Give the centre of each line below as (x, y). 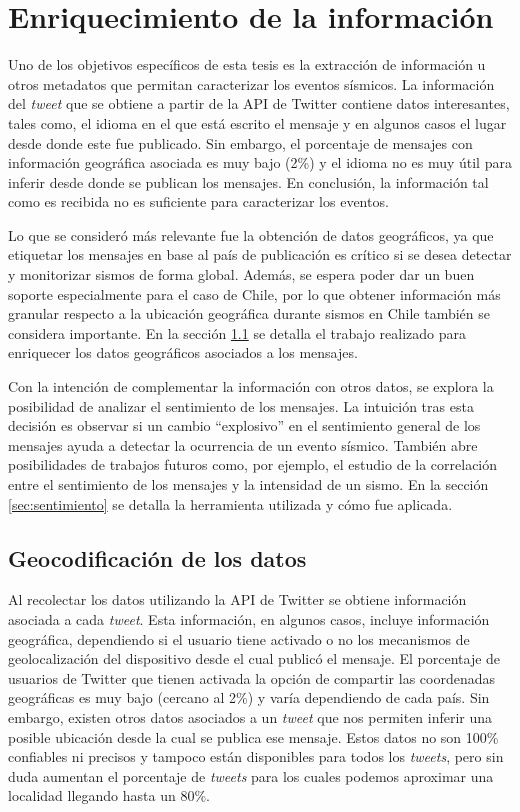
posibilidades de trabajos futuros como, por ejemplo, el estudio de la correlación (253, 464)
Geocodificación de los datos (157, 557)
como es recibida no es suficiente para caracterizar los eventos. (198, 201)
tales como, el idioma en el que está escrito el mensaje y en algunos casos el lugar (257, 122)
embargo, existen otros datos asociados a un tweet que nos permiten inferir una (250, 716)
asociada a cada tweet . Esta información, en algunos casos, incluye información (249, 618)
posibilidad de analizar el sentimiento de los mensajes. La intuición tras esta (241, 405)
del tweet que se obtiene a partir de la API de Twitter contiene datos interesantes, (259, 103)
